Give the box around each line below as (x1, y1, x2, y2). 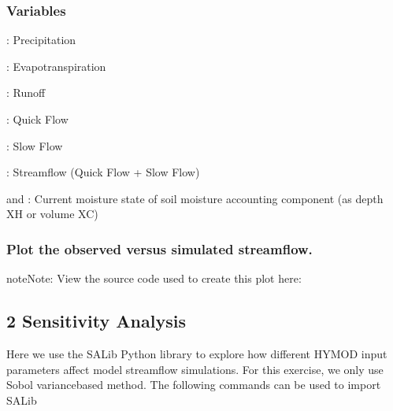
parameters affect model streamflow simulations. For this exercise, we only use (6, 361, 384, 377)
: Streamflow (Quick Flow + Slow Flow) (6, 164, 200, 180)
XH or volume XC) (6, 205, 98, 222)
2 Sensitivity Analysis (6, 309, 186, 333)
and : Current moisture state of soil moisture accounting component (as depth (6, 190, 384, 206)
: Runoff (6, 84, 46, 101)
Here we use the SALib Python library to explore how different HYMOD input (6, 345, 387, 361)
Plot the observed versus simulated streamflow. (6, 239, 313, 258)
